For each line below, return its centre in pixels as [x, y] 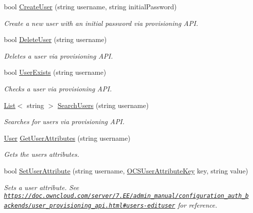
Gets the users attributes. [42, 154]
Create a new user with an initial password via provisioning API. [101, 23]
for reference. [197, 204]
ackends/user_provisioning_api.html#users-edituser [90, 205]
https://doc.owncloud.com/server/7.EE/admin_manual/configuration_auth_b [126, 196]
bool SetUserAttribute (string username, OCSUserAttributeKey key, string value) [126, 170]
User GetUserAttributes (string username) [67, 138]
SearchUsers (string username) [103, 105]
